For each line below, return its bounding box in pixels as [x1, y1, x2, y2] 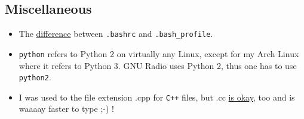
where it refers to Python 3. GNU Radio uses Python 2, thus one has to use [19, 59, 297, 71]
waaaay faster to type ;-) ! [19, 102, 114, 115]
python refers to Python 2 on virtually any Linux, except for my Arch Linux [19, 47, 299, 59]
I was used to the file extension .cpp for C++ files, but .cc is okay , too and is [19, 90, 295, 103]
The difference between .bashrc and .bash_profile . [19, 27, 213, 40]
